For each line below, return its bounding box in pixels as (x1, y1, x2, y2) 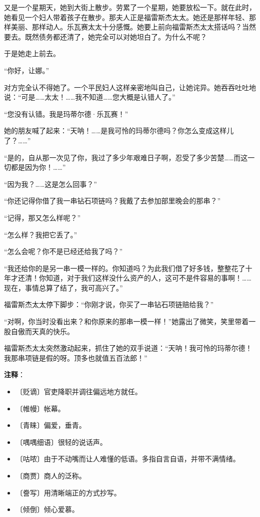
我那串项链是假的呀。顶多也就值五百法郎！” (4, 352, 147, 363)
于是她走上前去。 (4, 48, 60, 59)
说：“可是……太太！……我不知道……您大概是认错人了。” (4, 92, 175, 102)
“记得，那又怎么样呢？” (4, 212, 81, 222)
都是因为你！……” (10, 162, 66, 172)
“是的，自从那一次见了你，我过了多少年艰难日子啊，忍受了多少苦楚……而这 (4, 152, 248, 162)
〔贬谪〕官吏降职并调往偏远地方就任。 (15, 386, 142, 397)
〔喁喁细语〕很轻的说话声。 (15, 436, 107, 447)
